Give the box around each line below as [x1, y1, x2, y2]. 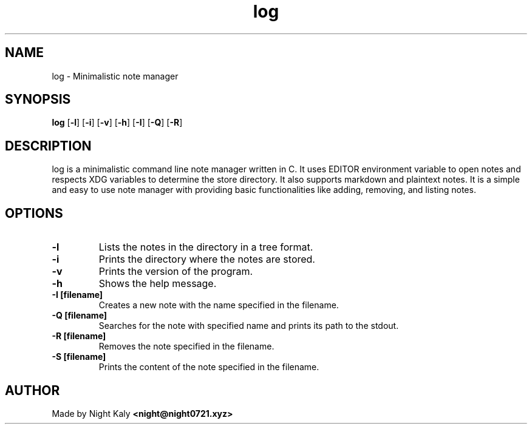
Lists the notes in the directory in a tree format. [98, 241, 313, 254]
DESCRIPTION [5, 138, 92, 154]
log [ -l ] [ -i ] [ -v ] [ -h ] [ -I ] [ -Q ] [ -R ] [52, 117, 183, 128]
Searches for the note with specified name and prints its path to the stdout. [98, 320, 399, 331]
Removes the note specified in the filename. [98, 341, 275, 352]
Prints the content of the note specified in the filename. [98, 362, 319, 373]
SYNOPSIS [5, 92, 71, 107]
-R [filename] [52, 331, 106, 342]
